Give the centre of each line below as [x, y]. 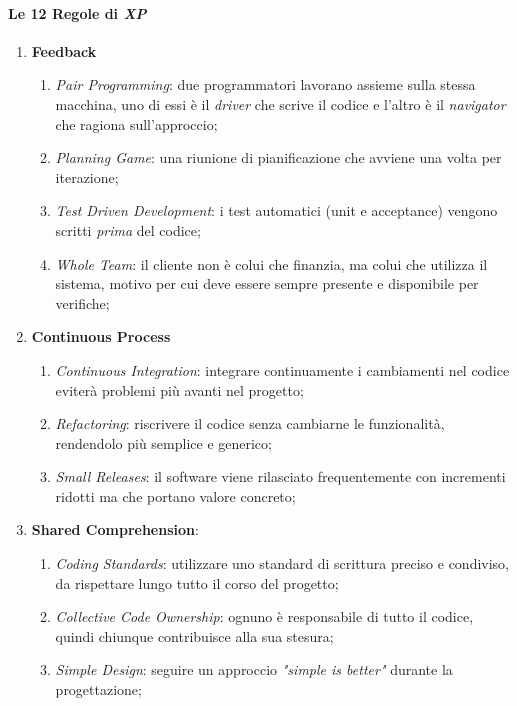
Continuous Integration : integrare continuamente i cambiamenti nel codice [282, 369]
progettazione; [98, 689]
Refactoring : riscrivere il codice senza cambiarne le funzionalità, [250, 423]
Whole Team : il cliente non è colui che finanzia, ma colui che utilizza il [271, 263]
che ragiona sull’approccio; [136, 123]
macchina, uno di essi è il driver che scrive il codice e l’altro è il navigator [280, 103]
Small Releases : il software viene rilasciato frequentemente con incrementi [280, 476]
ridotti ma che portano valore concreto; [175, 495]
